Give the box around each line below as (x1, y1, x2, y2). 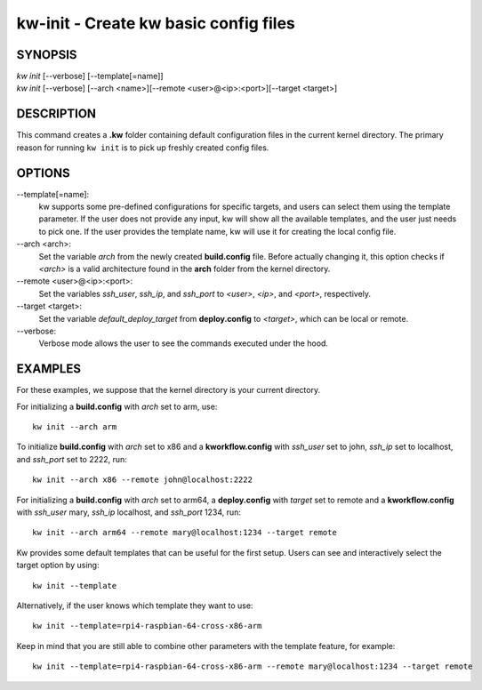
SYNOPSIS (16, 47, 77, 62)
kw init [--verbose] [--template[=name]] (16, 71, 164, 82)
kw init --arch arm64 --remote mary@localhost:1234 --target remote (32, 527, 337, 538)
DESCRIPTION (16, 107, 97, 122)
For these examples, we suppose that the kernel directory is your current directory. (16, 385, 320, 396)
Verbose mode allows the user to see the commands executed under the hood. (38, 338, 329, 349)
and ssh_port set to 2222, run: (16, 453, 128, 464)
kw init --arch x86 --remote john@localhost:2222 (32, 475, 253, 485)
